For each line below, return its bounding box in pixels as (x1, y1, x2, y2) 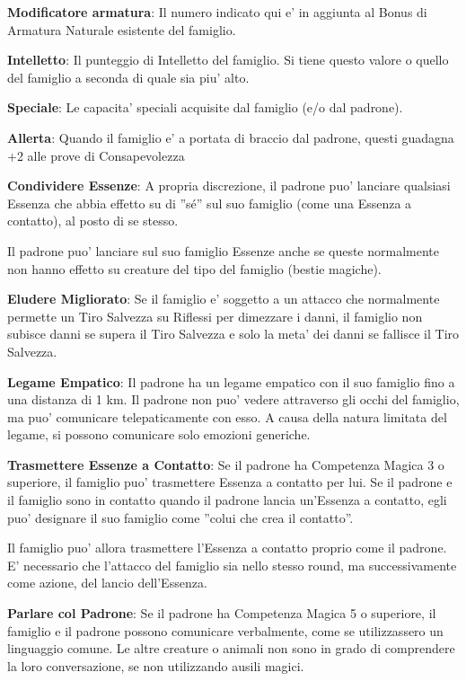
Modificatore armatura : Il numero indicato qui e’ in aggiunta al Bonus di (7, 3, 427, 21)
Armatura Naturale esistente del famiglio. (7, 20, 236, 39)
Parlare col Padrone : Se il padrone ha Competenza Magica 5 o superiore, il (7, 604, 436, 623)
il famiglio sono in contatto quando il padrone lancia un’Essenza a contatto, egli (7, 491, 447, 509)
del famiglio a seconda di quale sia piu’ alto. (7, 67, 250, 86)
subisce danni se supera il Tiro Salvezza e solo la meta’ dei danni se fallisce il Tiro (7, 324, 460, 343)
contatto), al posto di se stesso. (7, 211, 179, 230)
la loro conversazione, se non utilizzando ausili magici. (7, 656, 304, 675)
